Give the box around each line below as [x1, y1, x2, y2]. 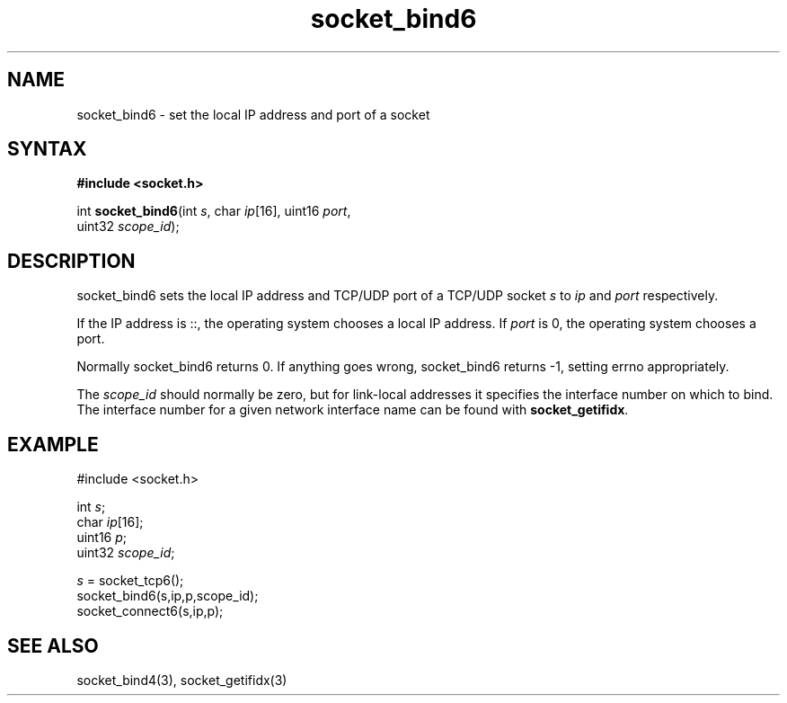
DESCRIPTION [7, 249, 136, 272]
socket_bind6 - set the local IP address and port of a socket [76, 106, 430, 122]
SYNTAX [7, 138, 87, 161]
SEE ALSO [7, 634, 99, 657]
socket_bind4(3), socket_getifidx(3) [76, 672, 287, 688]
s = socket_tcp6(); [76, 573, 184, 589]
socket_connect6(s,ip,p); [76, 603, 224, 619]
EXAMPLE [7, 432, 99, 456]
